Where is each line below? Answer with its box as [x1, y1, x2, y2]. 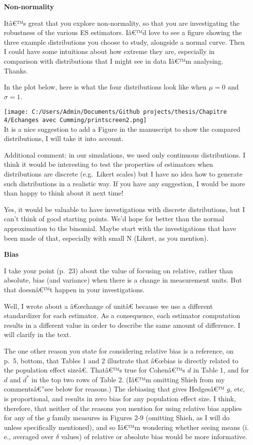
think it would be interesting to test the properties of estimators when [4, 159, 213, 169]
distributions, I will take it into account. [4, 133, 124, 143]
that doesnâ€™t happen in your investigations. [4, 284, 145, 294]
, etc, [230, 384, 245, 394]
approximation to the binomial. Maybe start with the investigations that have [4, 223, 236, 233]
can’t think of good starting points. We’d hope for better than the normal [4, 214, 224, 224]
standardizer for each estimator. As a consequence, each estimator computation [4, 310, 240, 320]
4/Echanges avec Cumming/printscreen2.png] [4, 117, 147, 124]
